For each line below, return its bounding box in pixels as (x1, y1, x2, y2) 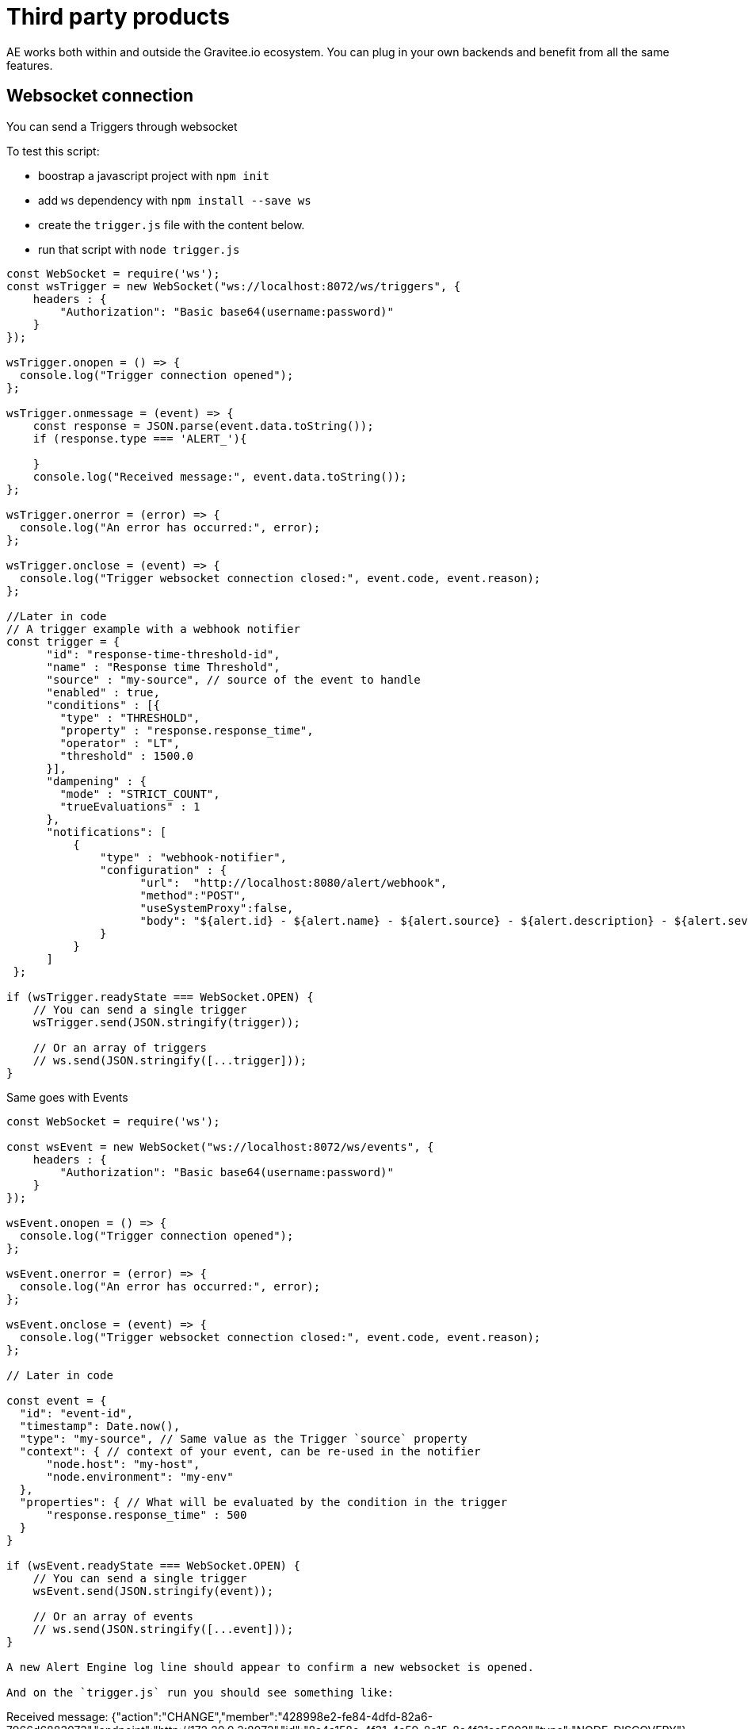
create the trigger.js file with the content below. (38, 217, 305, 232)
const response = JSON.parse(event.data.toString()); (32, 419, 374, 432)
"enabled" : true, (46, 685, 160, 699)
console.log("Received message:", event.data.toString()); (32, 470, 407, 483)
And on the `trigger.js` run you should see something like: (6, 1685, 394, 1699)
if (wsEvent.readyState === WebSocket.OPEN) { (6, 1558, 300, 1572)
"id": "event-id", (19, 1406, 134, 1420)
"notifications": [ (46, 825, 167, 838)
